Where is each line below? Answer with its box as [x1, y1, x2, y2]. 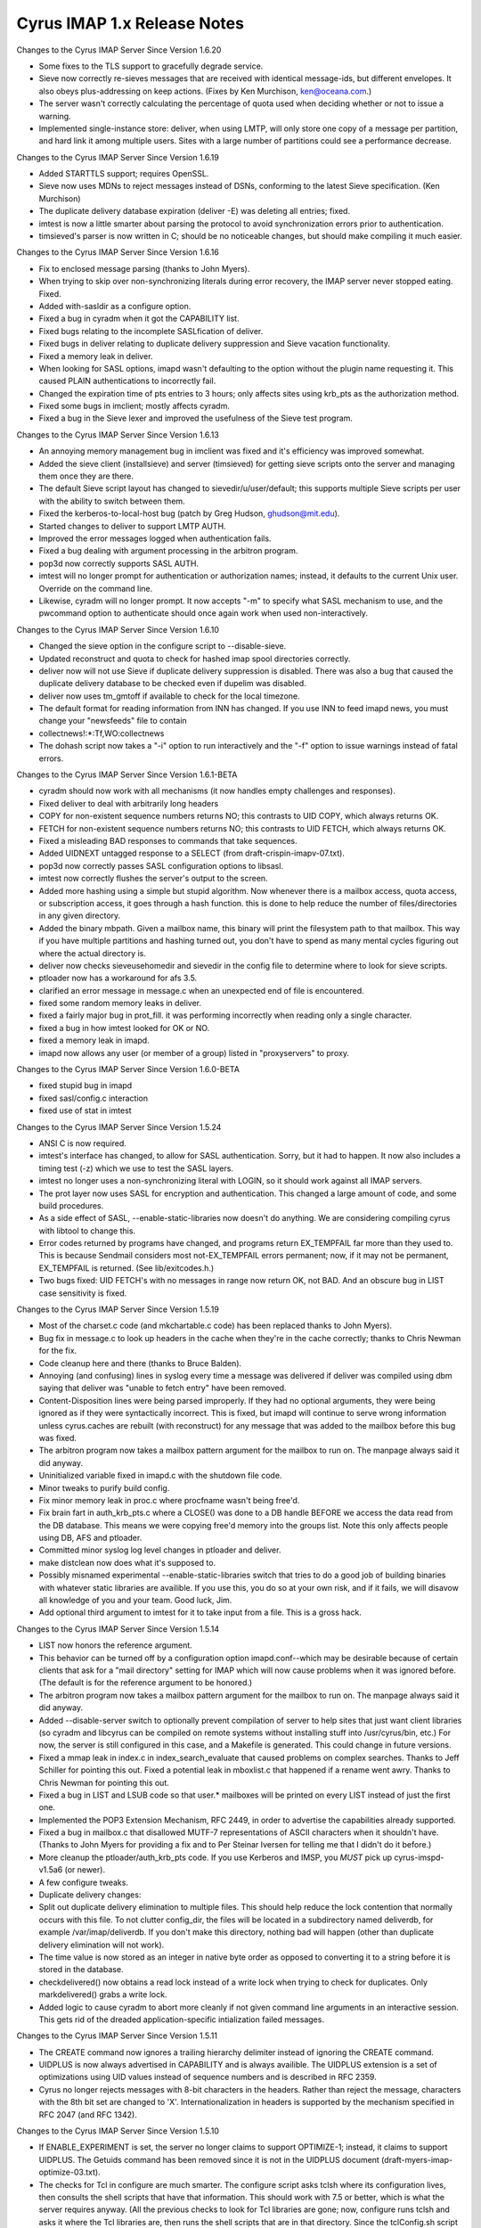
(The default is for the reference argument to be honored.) [38, 1677, 253, 1688]
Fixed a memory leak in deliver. [38, 350, 153, 361]
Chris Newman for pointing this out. [38, 1777, 169, 1788]
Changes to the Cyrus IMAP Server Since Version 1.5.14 [16, 1623, 220, 1634]
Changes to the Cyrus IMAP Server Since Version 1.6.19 [16, 152, 220, 162]
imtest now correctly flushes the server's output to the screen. [38, 873, 268, 884]
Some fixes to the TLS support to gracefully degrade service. [38, 61, 264, 71]
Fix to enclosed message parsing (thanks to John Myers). [38, 263, 250, 274]
